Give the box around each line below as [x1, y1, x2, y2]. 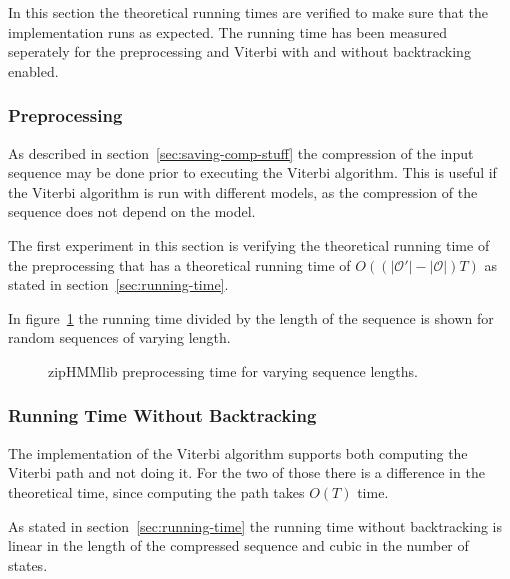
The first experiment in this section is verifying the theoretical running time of [8, 234, 490, 255]
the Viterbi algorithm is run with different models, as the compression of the [8, 181, 478, 202]
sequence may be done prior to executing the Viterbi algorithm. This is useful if [8, 162, 497, 183]
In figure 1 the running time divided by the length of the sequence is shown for [8, 307, 494, 328]
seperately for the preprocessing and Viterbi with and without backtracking [8, 41, 471, 62]
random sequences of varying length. [8, 327, 231, 348]
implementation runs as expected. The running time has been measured [8, 21, 448, 42]
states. [8, 554, 48, 575]
